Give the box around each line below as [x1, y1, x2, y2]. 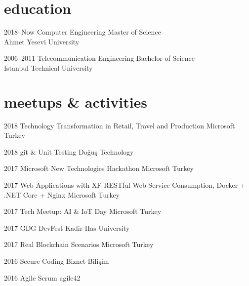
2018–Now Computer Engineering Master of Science [4, 27, 161, 37]
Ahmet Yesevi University [4, 36, 80, 46]
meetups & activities [4, 91, 148, 112]
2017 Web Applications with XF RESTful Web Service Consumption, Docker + [4, 180, 246, 190]
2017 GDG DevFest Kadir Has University [4, 222, 130, 233]
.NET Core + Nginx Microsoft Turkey [4, 189, 120, 200]
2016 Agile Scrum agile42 [4, 272, 81, 283]
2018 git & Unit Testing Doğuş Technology [4, 146, 134, 157]
